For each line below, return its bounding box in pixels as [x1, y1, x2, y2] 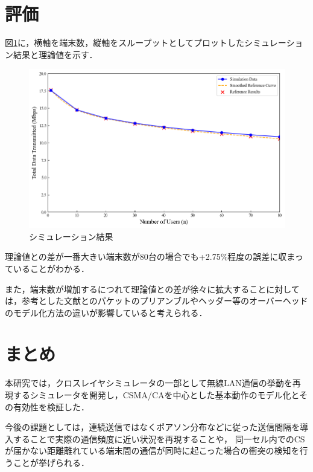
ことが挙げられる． [13, 456, 89, 468]
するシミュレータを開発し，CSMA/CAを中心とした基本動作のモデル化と [13, 389, 300, 401]
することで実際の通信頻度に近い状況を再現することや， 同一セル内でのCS [13, 432, 305, 445]
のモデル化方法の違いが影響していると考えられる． [5, 306, 207, 318]
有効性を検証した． [13, 400, 89, 413]
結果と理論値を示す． [13, 48, 98, 60]
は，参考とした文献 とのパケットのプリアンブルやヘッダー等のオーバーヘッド [5, 294, 308, 307]
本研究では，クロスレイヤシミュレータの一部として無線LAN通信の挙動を [5, 377, 292, 389]
